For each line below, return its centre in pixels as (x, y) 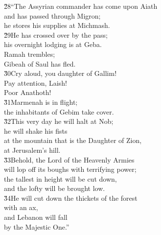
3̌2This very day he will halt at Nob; (59, 121)
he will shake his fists (36, 130)
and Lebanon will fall (36, 217)
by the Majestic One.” (37, 226)
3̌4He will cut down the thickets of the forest (71, 198)
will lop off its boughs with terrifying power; (70, 169)
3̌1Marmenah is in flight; (41, 102)
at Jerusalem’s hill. (32, 150)
